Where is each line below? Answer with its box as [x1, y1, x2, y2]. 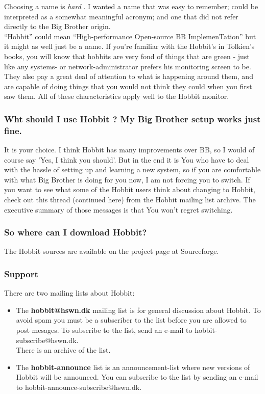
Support [4, 267, 38, 280]
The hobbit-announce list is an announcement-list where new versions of [16, 361, 250, 372]
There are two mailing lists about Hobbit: [4, 287, 135, 298]
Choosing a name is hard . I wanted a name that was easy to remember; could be [4, 1, 258, 11]
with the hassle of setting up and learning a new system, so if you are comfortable [4, 164, 261, 175]
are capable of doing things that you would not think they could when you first [4, 81, 252, 91]
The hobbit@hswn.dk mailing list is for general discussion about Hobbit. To [16, 304, 261, 315]
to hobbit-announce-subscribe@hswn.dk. [16, 382, 142, 392]
